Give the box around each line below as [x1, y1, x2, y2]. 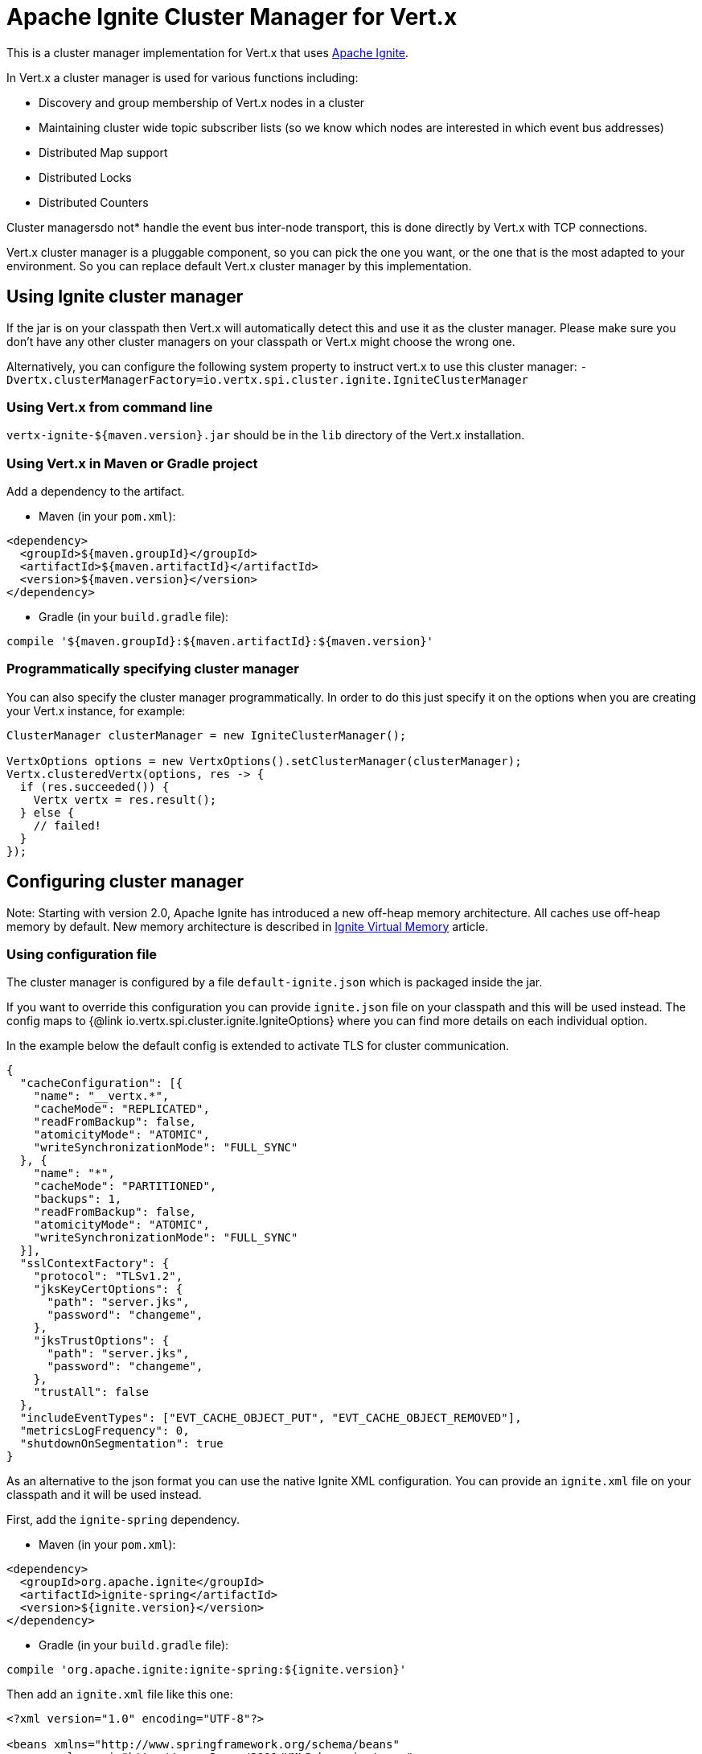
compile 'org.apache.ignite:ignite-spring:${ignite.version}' [6, 1663, 407, 1677]
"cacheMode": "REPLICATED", [33, 1102, 210, 1116]
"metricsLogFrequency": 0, [19, 1424, 190, 1438]
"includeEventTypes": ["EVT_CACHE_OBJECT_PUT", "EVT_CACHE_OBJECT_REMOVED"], [19, 1411, 522, 1425]
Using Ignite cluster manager [6, 286, 244, 307]
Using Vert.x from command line [6, 398, 213, 415]
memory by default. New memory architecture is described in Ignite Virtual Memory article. [6, 919, 489, 933]
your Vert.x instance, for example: [6, 703, 186, 718]
